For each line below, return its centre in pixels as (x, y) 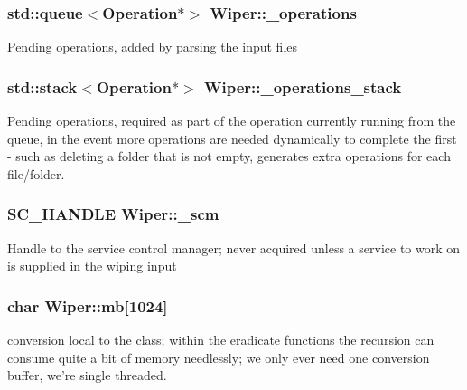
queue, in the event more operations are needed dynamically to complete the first (232, 138)
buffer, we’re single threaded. (87, 375)
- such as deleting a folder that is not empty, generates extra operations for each (229, 156)
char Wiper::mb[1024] (88, 305)
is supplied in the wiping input (92, 266)
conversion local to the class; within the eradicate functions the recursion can (221, 340)
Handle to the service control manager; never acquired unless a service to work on (234, 247)
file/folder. (36, 173)
